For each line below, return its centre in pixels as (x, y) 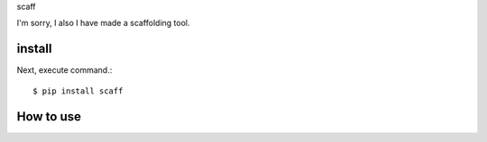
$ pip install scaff (78, 91)
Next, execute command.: (64, 70)
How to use (49, 116)
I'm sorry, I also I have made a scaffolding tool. (103, 23)
